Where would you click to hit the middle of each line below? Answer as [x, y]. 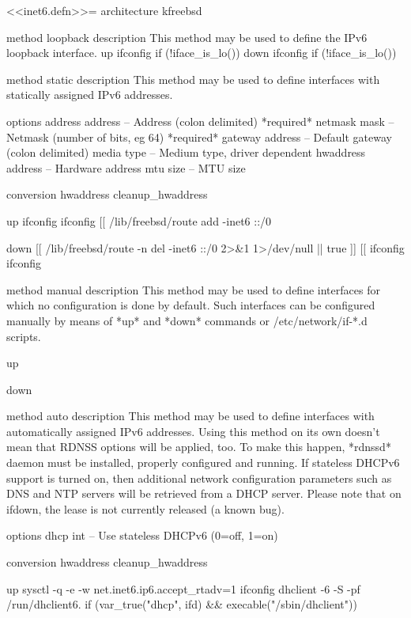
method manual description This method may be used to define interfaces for [193, 289]
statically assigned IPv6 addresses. [90, 95]
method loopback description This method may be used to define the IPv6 [187, 37]
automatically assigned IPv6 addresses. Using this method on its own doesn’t [193, 431]
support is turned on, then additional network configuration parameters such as [199, 478]
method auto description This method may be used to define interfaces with [190, 416]
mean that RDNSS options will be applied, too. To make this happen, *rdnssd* [199, 447]
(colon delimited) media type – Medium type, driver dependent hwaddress [186, 152]
